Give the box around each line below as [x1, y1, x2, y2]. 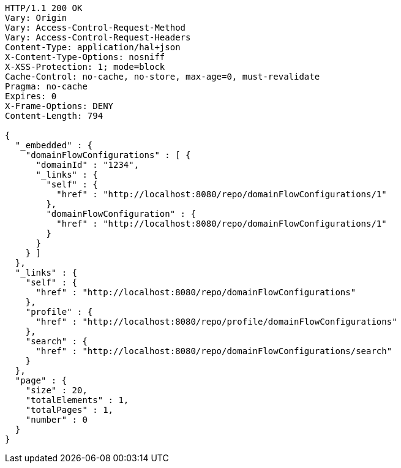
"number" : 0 [25, 415, 88, 425]
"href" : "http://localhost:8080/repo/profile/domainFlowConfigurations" [36, 317, 397, 326]
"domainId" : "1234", [36, 160, 140, 170]
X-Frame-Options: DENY [5, 101, 114, 111]
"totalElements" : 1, [25, 395, 129, 405]
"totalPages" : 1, [25, 405, 114, 415]
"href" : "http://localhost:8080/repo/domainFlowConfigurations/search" [36, 346, 392, 356]
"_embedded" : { [15, 140, 93, 150]
